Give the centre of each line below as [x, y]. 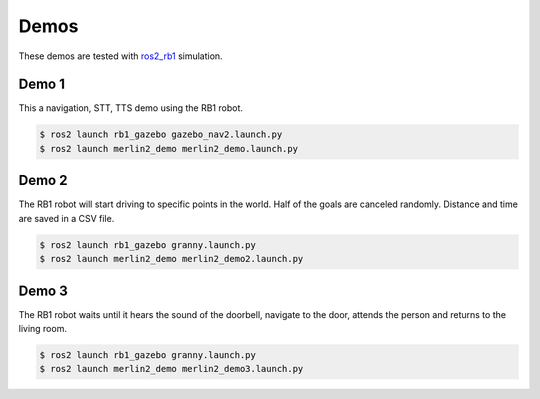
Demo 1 [41, 84]
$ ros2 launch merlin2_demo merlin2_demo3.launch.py [171, 369]
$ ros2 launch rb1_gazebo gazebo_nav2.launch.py [161, 134]
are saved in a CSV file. [66, 218]
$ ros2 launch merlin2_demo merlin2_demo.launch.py [169, 148]
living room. [42, 328]
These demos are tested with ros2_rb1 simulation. [121, 56]
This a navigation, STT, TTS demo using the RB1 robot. [131, 108]
